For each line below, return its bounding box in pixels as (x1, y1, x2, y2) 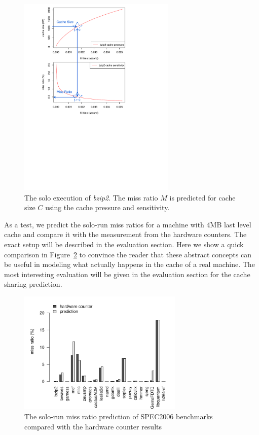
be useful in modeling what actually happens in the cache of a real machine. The (4, 259, 255, 270)
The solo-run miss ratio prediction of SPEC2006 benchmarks (24, 411, 213, 422)
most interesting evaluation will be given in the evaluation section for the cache (4, 269, 250, 279)
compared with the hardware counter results (24, 421, 162, 431)
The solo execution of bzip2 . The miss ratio (24, 192, 158, 203)
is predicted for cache (169, 192, 236, 203)
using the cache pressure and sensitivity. (45, 202, 170, 213)
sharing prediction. (4, 279, 62, 289)
